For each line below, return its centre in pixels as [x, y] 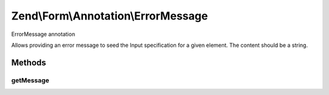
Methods [29, 62]
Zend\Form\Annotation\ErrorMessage [110, 16]
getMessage [30, 80]
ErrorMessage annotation [43, 34]
